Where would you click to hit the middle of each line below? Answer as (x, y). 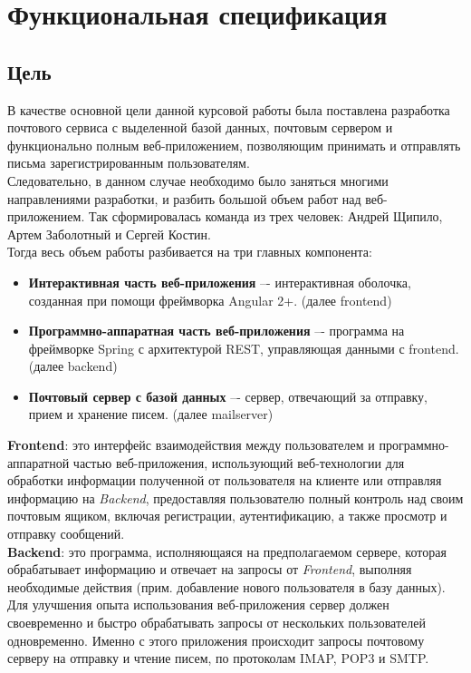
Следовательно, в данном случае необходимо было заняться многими (198, 180)
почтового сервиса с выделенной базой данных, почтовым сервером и (200, 127)
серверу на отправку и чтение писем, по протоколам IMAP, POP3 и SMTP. (218, 658)
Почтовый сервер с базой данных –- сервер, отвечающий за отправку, (228, 396)
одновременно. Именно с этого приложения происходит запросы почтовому (216, 640)
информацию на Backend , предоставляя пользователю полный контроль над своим (235, 497)
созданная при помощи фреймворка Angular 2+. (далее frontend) (210, 300)
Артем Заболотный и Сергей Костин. (109, 234)
